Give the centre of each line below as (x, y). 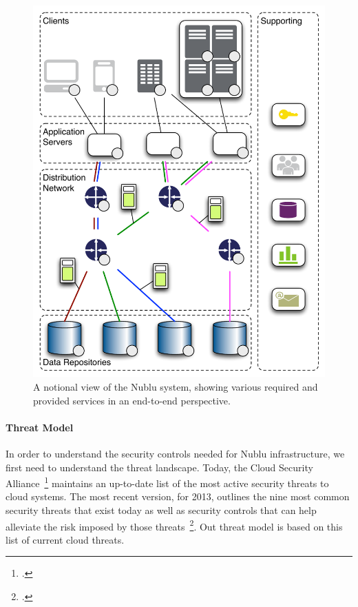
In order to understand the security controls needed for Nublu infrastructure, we (175, 453)
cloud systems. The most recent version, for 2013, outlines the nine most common (178, 496)
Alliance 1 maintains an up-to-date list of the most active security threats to (167, 482)
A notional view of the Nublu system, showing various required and (176, 386)
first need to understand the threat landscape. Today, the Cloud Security (159, 467)
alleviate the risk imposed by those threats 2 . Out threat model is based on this (174, 525)
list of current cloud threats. (65, 539)
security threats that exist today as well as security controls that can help (161, 510)
